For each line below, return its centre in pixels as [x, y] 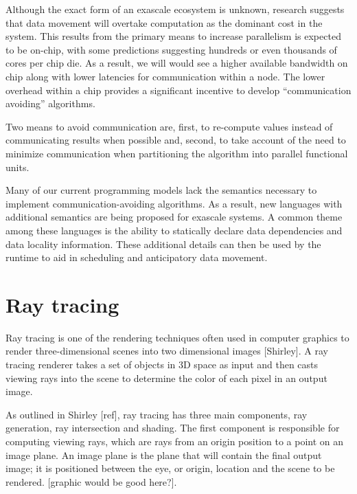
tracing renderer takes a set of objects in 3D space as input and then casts [162, 364]
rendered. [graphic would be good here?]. [91, 481]
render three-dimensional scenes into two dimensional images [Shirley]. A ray [167, 351]
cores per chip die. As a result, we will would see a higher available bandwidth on [177, 63]
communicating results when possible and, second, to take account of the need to [176, 140]
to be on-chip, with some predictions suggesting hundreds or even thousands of [171, 49]
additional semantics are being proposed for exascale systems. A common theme [174, 217]
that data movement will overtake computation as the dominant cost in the [164, 22]
